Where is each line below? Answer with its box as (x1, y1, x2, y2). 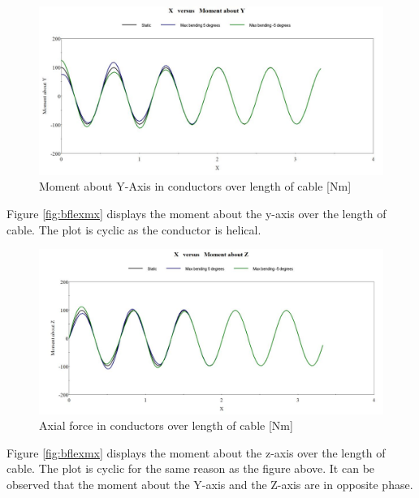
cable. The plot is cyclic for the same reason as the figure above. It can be (6, 460, 375, 477)
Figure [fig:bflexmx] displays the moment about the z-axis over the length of (6, 444, 386, 461)
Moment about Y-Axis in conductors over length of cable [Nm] (39, 178, 352, 195)
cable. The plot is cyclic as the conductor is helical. (6, 221, 261, 238)
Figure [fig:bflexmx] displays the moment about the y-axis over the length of (6, 205, 387, 222)
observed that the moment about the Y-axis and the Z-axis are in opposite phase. (6, 475, 413, 492)
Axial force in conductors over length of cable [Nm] (39, 417, 293, 434)
